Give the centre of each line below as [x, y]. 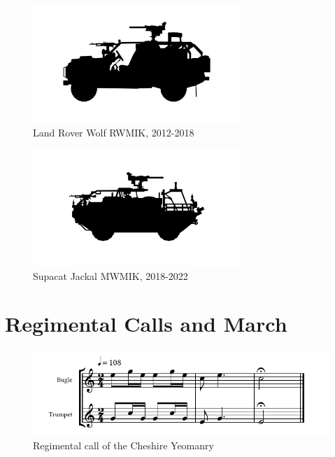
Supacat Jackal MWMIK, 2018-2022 [111, 275]
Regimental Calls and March [146, 324]
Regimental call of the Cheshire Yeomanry [123, 445]
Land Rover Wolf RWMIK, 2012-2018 [114, 132]
